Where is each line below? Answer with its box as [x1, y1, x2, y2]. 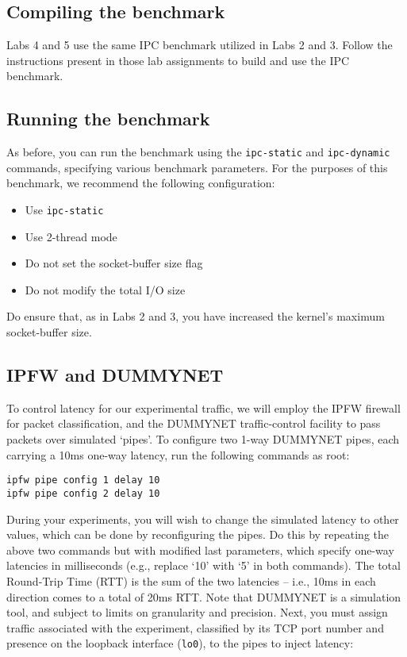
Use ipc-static [25, 202, 104, 218]
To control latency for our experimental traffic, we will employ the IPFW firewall [6, 399, 401, 416]
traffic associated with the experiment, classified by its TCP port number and [6, 619, 384, 636]
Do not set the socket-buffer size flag [25, 255, 203, 271]
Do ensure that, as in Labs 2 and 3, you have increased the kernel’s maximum [6, 308, 385, 325]
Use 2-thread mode [25, 228, 117, 244]
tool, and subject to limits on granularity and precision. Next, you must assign [6, 604, 388, 620]
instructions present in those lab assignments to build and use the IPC [6, 52, 350, 68]
